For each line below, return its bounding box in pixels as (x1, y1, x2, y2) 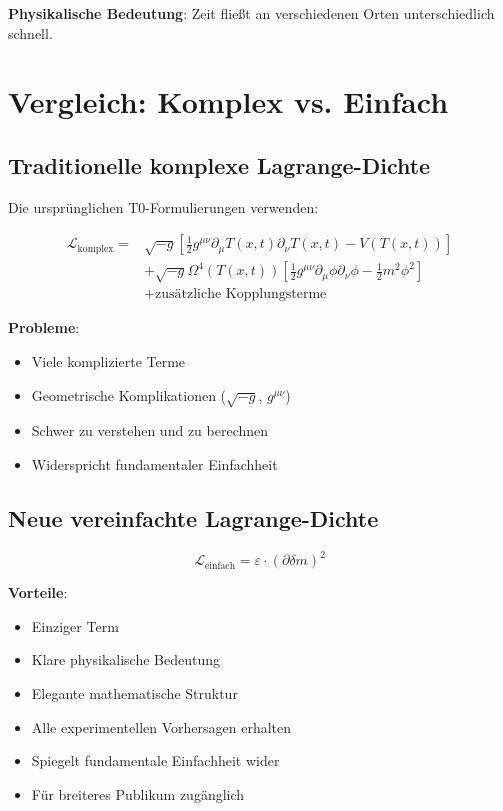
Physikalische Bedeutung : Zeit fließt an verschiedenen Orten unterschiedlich (8, 3, 495, 23)
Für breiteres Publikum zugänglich (31, 783, 245, 804)
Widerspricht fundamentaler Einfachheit (31, 454, 278, 474)
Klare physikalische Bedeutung (31, 649, 221, 670)
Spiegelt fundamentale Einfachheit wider (31, 750, 280, 771)
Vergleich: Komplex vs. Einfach (8, 81, 449, 122)
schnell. (8, 22, 53, 43)
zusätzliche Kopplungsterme (155, 287, 327, 302)
